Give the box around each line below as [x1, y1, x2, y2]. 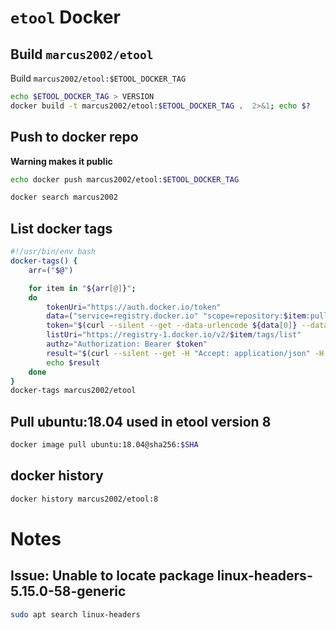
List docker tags [10, 220, 113, 237]
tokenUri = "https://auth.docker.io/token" [46, 302, 222, 312]
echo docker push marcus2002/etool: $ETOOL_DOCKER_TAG [10, 174, 240, 185]
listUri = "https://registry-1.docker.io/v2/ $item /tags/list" [46, 330, 302, 340]
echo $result [46, 357, 101, 368]
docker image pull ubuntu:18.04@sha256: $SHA [10, 440, 199, 450]
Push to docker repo [10, 129, 139, 146]
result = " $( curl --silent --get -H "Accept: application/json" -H [46, 348, 325, 358]
